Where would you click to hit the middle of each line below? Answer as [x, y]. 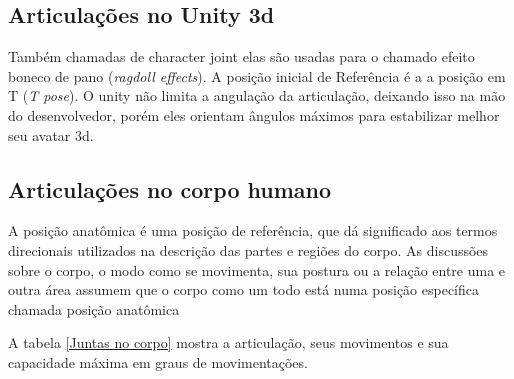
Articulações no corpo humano [170, 188]
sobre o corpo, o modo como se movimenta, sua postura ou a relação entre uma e [257, 269]
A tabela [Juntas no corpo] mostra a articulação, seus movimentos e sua [228, 342]
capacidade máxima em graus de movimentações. [158, 361]
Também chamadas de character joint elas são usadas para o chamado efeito [241, 56]
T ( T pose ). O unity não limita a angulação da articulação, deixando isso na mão [257, 95]
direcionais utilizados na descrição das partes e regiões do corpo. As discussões [248, 249]
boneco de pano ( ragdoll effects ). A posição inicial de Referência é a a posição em [257, 75]
